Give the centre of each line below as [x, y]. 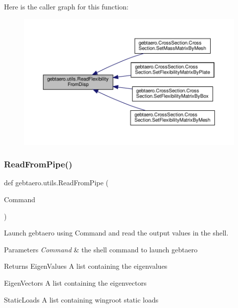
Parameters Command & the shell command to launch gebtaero [101, 249]
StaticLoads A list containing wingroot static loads [81, 299]
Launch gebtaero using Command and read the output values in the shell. [116, 233]
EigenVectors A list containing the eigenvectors [75, 282]
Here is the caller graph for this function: [66, 6]
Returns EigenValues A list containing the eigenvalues [86, 266]
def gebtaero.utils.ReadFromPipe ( [56, 183]
